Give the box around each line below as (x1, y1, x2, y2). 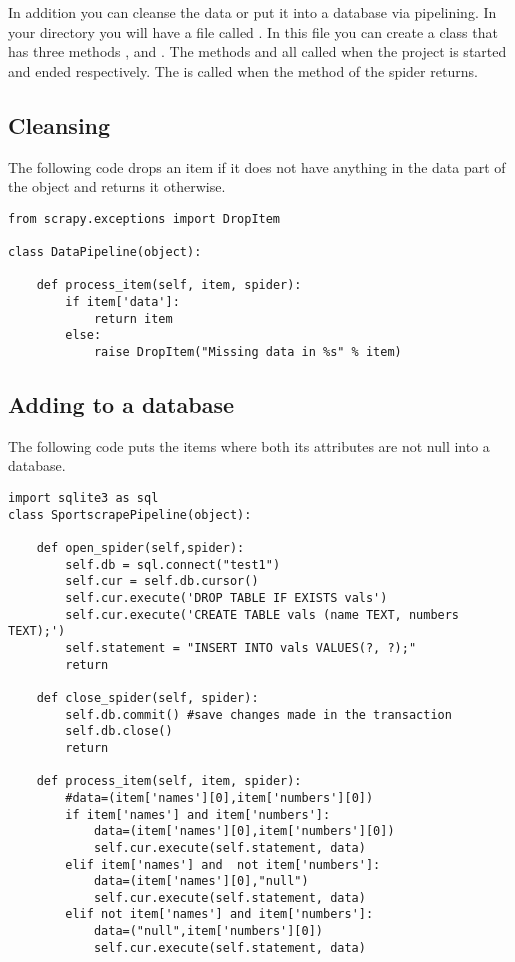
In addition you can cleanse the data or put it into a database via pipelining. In (8, 2, 497, 22)
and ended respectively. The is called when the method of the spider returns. (8, 60, 478, 81)
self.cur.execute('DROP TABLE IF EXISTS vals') (65, 591, 388, 605)
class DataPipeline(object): (8, 245, 202, 260)
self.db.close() (65, 724, 173, 739)
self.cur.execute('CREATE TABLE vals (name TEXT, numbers (65, 607, 460, 622)
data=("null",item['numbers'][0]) (93, 924, 323, 939)
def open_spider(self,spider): (36, 541, 245, 556)
